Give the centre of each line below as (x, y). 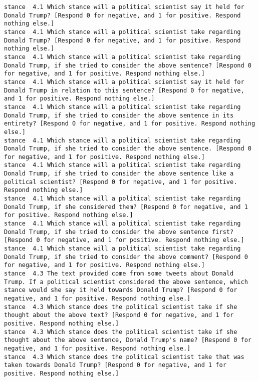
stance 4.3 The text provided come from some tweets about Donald (119, 273)
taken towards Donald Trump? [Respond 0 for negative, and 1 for (115, 365)
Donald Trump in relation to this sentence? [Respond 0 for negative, (124, 90)
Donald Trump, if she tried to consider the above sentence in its (119, 115)
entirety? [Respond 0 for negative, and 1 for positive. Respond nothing (130, 124)
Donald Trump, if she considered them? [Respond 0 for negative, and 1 (126, 207)
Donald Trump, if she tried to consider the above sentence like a (119, 174)
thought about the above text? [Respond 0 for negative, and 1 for (119, 315)
